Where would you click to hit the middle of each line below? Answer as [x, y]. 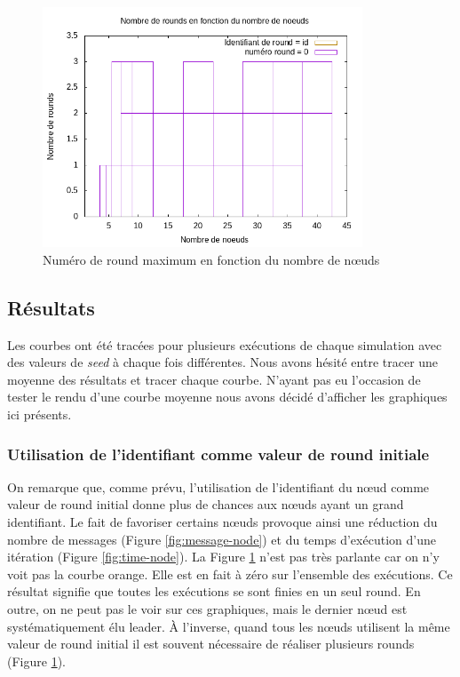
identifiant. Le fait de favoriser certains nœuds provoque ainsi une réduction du [222, 522]
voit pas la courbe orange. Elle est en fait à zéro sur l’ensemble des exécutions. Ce [230, 573]
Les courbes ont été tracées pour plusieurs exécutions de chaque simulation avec [225, 344]
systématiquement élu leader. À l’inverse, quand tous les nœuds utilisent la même [229, 626]
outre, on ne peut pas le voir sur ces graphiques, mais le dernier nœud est [207, 609]
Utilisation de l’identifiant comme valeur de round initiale [218, 454]
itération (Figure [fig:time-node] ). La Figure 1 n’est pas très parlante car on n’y [223, 557]
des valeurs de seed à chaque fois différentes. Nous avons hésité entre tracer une [223, 362]
